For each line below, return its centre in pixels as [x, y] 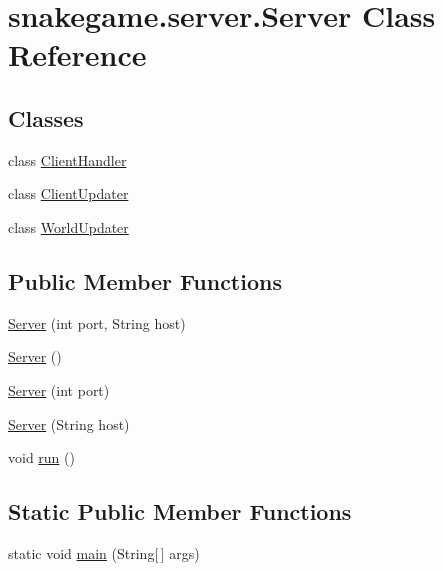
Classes [46, 117]
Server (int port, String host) [97, 322]
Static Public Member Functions [180, 511]
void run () [41, 457]
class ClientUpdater [68, 193]
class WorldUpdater [68, 226]
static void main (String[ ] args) [104, 552]
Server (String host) [69, 423]
